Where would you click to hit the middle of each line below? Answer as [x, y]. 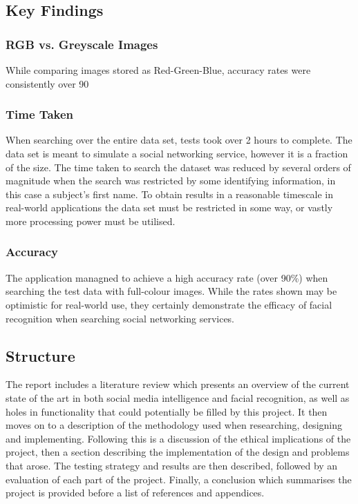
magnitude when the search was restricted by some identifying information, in [171, 181]
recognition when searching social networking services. [120, 318]
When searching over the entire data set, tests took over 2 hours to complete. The [179, 140]
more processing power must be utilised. [91, 221]
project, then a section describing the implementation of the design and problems [178, 452]
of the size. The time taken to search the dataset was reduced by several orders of [178, 167]
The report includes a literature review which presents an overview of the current [178, 384]
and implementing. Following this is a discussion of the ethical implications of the [178, 438]
